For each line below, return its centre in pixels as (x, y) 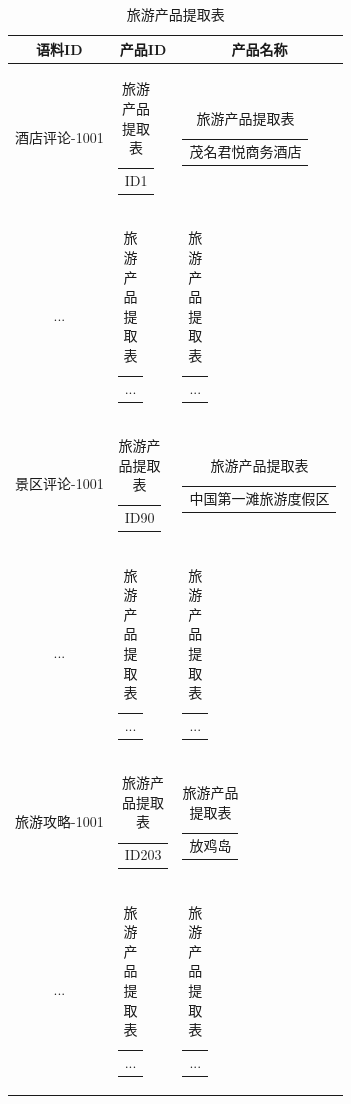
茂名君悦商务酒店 (245, 150)
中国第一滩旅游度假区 (259, 497)
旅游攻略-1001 (59, 820)
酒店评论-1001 (59, 136)
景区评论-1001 (59, 483)
